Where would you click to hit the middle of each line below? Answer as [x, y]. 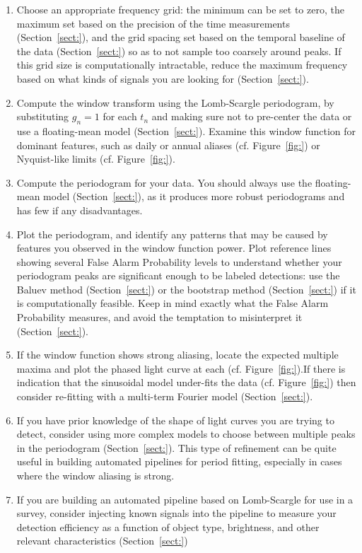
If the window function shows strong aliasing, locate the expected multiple [177, 355]
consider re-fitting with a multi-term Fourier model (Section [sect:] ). [165, 396]
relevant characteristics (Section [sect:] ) [102, 541]
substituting [43, 116]
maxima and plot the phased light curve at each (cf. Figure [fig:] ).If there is [181, 368]
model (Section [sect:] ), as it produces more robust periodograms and [194, 196]
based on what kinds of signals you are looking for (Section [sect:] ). [163, 78]
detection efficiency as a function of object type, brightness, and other [168, 526]
